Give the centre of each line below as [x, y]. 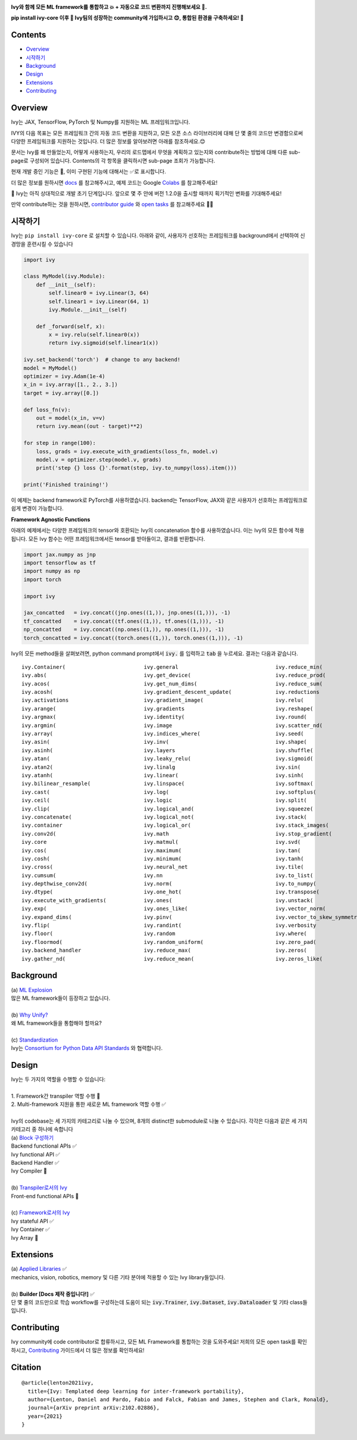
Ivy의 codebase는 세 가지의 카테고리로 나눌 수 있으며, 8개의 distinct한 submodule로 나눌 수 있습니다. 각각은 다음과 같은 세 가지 [159, 1121]
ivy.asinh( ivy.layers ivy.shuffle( [167, 750]
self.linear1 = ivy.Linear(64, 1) [99, 301]
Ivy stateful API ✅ [32, 1221]
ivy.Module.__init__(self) [88, 309]
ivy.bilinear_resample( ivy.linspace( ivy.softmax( [167, 784]
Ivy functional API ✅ [36, 1154]
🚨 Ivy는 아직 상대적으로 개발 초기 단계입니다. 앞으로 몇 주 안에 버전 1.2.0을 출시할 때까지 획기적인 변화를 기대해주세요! [146, 193]
